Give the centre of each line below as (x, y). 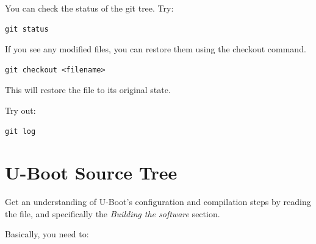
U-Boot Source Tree (91, 173)
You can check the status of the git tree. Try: (89, 8)
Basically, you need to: (47, 234)
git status (27, 29)
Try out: (20, 110)
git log (20, 131)
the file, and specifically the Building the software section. (113, 213)
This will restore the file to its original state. (88, 90)
